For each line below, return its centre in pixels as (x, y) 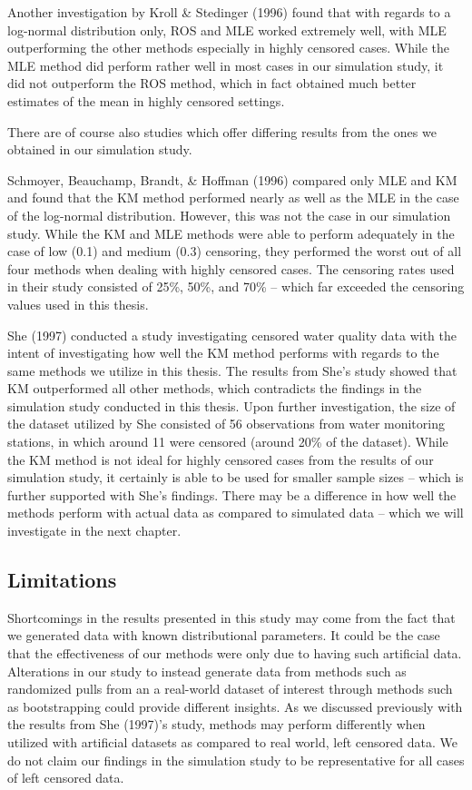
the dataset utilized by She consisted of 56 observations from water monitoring (226, 424)
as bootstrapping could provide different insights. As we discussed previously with (235, 706)
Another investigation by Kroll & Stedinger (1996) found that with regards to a (229, 12)
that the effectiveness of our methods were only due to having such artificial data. (235, 653)
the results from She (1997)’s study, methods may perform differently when (216, 724)
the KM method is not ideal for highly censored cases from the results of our (221, 459)
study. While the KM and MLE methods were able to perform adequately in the (231, 233)
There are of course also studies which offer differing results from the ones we (222, 131)
